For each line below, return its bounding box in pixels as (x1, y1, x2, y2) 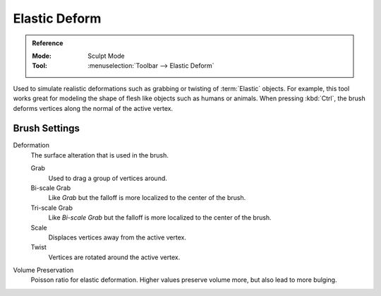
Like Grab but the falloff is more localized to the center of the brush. (48, 194, 246, 202)
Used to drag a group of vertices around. (48, 174, 167, 182)
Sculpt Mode (87, 52, 125, 60)
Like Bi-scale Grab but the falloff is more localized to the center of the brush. (48, 213, 272, 222)
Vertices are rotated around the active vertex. (48, 253, 181, 261)
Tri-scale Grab (30, 203, 73, 212)
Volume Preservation (13, 266, 74, 275)
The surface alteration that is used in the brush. (30, 150, 169, 159)
